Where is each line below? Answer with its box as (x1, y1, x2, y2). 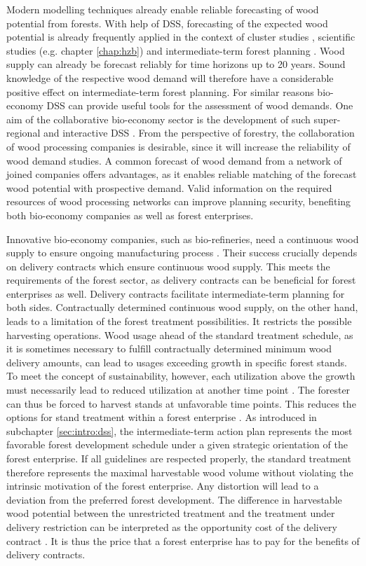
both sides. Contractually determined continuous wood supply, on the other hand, (6, 300, 358, 315)
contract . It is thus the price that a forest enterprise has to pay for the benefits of (6, 533, 360, 548)
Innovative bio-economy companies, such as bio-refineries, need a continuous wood (6, 231, 359, 246)
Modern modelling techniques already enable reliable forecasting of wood (6, 2, 319, 16)
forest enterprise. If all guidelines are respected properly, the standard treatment (6, 451, 351, 465)
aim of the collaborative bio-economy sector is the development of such (6, 111, 311, 126)
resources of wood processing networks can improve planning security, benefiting (6, 194, 351, 209)
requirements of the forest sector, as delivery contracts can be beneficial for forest (6, 272, 356, 287)
